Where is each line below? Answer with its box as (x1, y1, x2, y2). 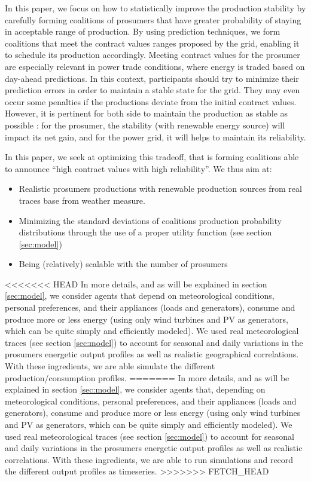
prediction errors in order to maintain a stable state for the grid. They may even (5, 84, 300, 96)
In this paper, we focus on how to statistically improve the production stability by (5, 2, 306, 14)
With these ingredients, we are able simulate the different (5, 360, 215, 372)
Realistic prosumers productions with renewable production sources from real (19, 182, 302, 195)
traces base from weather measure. (19, 194, 145, 206)
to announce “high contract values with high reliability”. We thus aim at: (5, 162, 272, 174)
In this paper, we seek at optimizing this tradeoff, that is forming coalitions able (5, 151, 299, 163)
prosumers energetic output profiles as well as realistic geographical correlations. (5, 348, 299, 360)
